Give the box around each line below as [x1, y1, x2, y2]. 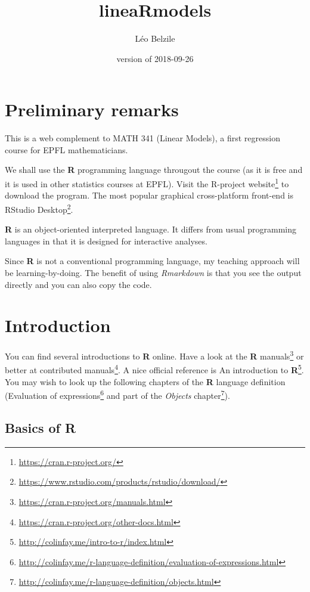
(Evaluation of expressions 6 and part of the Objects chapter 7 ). [5, 388, 230, 401]
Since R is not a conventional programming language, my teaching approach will [5, 255, 300, 267]
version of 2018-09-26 [116, 52, 194, 64]
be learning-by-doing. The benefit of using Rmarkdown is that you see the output [5, 266, 302, 278]
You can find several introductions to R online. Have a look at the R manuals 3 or [5, 348, 304, 362]
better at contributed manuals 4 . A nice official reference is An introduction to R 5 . [5, 362, 304, 376]
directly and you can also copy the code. [5, 278, 152, 290]
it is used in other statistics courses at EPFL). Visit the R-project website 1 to [5, 176, 289, 190]
